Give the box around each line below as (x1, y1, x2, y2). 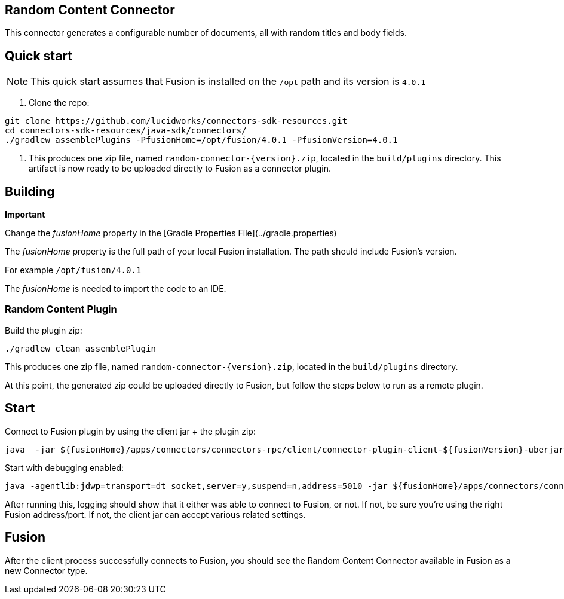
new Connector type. (5, 565, 88, 576)
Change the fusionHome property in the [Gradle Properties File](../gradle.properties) (5, 228, 337, 239)
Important (5, 209, 45, 220)
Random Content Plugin (5, 303, 117, 316)
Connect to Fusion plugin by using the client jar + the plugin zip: (5, 426, 256, 436)
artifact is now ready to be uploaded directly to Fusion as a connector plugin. (29, 163, 332, 174)
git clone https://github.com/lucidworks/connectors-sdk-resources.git (5, 116, 348, 126)
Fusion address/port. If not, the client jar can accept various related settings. (5, 509, 306, 519)
